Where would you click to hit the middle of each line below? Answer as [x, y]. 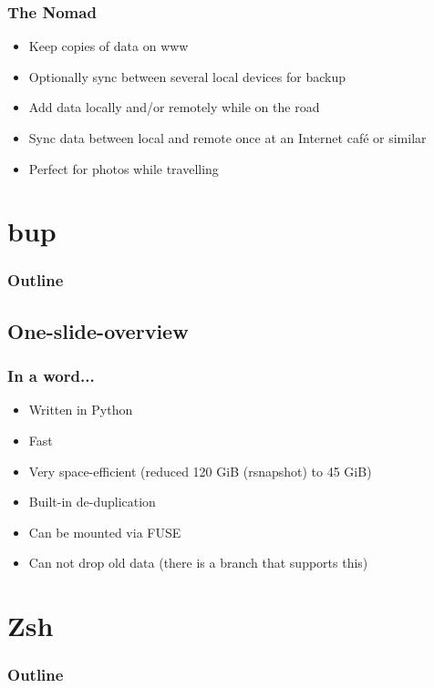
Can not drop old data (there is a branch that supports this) [198, 563]
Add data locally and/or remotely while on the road [174, 107]
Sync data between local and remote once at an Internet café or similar [227, 138]
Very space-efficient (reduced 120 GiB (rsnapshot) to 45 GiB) [200, 471]
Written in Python [81, 410]
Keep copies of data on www [108, 46]
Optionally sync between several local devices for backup [187, 76]
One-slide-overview [98, 330]
